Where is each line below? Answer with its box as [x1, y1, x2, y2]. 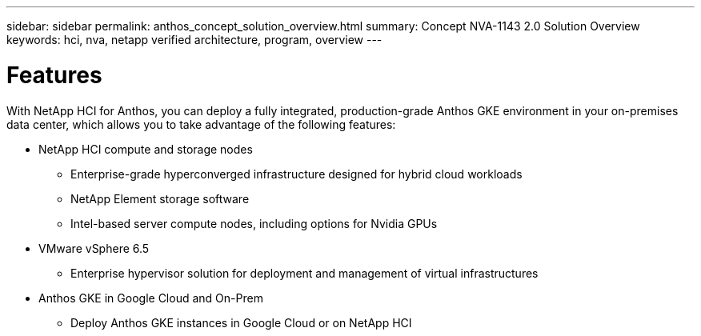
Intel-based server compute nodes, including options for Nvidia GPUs [70, 216, 438, 230]
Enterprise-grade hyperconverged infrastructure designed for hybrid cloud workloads [70, 166, 523, 181]
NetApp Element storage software [70, 191, 250, 206]
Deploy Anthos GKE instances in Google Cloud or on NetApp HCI [70, 315, 412, 330]
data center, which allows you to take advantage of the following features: [6, 117, 396, 131]
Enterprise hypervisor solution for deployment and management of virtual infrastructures [70, 266, 539, 280]
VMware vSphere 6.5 [38, 241, 150, 255]
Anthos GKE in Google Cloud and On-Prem [38, 290, 263, 305]
